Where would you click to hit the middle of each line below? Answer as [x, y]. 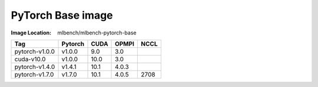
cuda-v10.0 [30, 59]
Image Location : [31, 33]
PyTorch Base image [62, 15]
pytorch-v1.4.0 [35, 67]
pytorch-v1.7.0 [34, 74]
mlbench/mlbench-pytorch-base [97, 33]
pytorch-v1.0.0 [35, 51]
